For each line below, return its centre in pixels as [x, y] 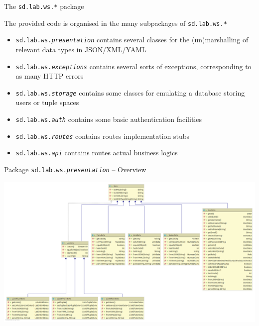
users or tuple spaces [47, 102]
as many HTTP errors [50, 76]
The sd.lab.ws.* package [44, 6]
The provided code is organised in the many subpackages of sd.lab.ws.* [116, 23]
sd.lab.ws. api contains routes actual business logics [97, 153]
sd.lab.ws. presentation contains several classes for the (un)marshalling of [132, 40]
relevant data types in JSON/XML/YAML [81, 49]
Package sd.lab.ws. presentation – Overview [75, 169]
